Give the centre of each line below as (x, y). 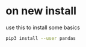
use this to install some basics (43, 27)
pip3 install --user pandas (41, 38)
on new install (41, 11)
